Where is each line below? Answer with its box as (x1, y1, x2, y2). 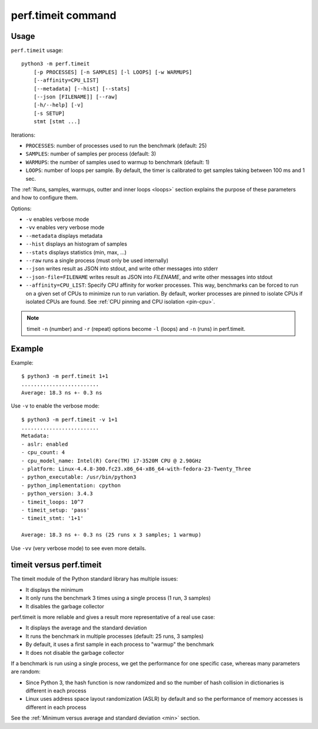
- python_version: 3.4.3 (21, 491, 93, 497)
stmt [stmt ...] (33, 118, 81, 125)
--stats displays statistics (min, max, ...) (25, 248, 127, 256)
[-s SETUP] (33, 110, 65, 117)
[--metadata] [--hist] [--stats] (33, 85, 131, 92)
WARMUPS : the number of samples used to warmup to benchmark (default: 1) (25, 158, 210, 165)
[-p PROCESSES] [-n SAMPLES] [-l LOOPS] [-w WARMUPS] (33, 68, 193, 75)
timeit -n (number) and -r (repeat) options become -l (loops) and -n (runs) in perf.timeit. (26, 325, 246, 332)
